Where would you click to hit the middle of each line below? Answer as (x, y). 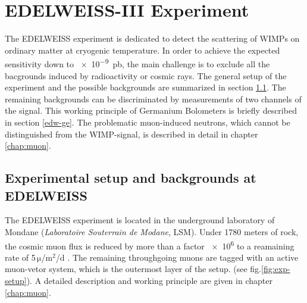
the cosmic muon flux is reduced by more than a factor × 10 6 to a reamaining (150, 245)
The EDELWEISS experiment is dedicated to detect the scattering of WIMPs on (152, 38)
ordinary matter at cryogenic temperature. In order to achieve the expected (142, 50)
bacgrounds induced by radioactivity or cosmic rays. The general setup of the (146, 75)
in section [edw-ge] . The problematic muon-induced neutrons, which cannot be (148, 122)
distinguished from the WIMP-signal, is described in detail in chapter (131, 134)
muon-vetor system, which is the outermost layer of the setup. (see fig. (133, 269)
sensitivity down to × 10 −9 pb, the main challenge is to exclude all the (137, 63)
